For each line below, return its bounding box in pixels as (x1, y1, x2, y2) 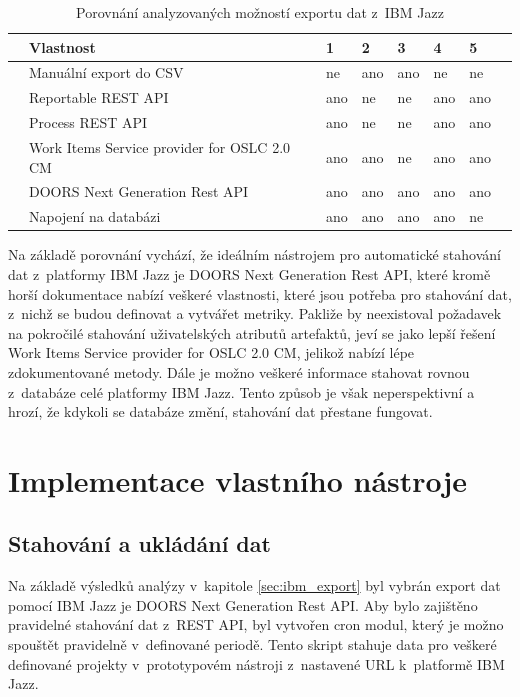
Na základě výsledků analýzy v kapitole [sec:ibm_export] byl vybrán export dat (8, 575, 501, 596)
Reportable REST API (29, 87, 169, 108)
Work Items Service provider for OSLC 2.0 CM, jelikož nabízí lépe (8, 342, 415, 363)
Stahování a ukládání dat (8, 528, 271, 559)
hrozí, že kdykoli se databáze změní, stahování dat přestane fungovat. (8, 401, 433, 422)
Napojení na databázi (29, 206, 161, 227)
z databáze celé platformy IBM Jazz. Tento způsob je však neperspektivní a (8, 381, 475, 402)
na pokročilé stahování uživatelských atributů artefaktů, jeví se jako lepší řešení (8, 322, 496, 343)
